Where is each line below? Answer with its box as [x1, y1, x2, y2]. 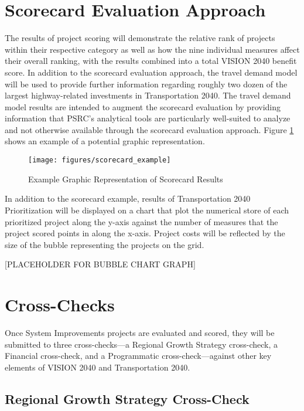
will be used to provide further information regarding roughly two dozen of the [5, 77, 288, 90]
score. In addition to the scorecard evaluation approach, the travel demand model [5, 66, 298, 78]
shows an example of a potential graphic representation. [5, 135, 205, 147]
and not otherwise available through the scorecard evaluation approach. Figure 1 [5, 123, 294, 135]
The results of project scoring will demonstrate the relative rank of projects [5, 32, 275, 44]
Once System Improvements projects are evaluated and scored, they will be [5, 327, 275, 338]
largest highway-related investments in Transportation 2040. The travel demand [5, 89, 291, 101]
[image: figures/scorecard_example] [28, 156, 171, 165]
